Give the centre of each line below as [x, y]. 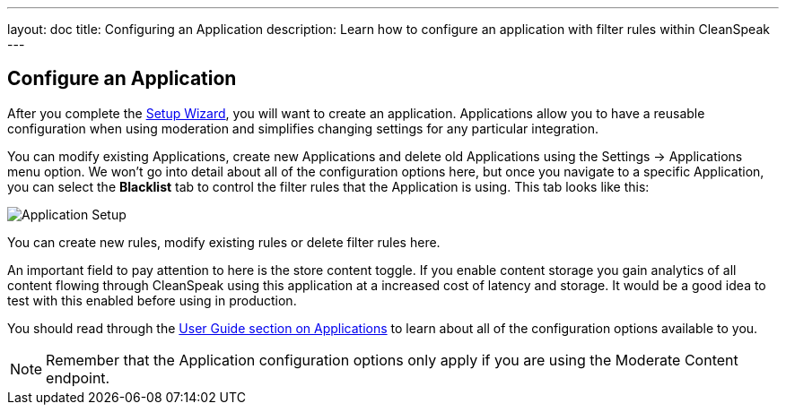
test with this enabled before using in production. [152, 300]
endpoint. [78, 378]
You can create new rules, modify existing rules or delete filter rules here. [224, 242]
